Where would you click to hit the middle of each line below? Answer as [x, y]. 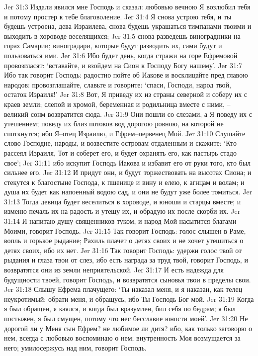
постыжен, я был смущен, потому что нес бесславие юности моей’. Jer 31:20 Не [126, 318]
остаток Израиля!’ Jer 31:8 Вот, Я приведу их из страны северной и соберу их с [126, 94]
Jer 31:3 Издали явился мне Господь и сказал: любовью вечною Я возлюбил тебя [127, 6]
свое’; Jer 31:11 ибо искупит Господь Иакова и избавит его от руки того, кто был [128, 162]
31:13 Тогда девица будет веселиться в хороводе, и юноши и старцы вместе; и [123, 201]
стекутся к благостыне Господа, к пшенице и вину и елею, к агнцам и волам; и [124, 182]
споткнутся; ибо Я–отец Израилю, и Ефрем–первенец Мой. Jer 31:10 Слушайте [125, 133]
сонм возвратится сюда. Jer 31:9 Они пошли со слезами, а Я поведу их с [141, 114]
